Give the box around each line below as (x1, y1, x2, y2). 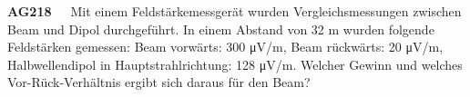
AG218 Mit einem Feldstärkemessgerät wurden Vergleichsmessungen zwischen (7, 2, 462, 20)
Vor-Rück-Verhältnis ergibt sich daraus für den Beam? (7, 73, 311, 92)
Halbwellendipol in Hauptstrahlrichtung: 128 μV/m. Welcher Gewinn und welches (7, 54, 463, 73)
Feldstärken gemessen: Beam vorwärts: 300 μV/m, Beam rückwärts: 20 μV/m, (7, 37, 444, 56)
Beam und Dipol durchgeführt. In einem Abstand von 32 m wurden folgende (7, 19, 434, 38)
